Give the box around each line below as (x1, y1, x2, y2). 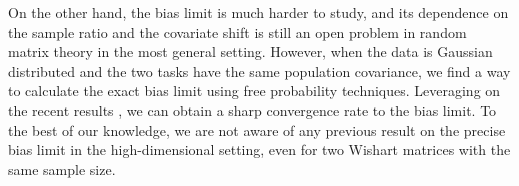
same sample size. (8, 158, 116, 179)
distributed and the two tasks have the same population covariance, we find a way (8, 60, 511, 81)
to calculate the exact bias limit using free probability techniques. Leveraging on (8, 80, 501, 101)
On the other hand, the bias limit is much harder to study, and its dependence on (8, 2, 509, 22)
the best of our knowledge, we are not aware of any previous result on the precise (8, 119, 506, 140)
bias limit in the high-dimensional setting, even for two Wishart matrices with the (8, 139, 511, 160)
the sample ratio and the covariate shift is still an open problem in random (8, 21, 467, 42)
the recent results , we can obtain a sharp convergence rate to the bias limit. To (8, 99, 497, 120)
